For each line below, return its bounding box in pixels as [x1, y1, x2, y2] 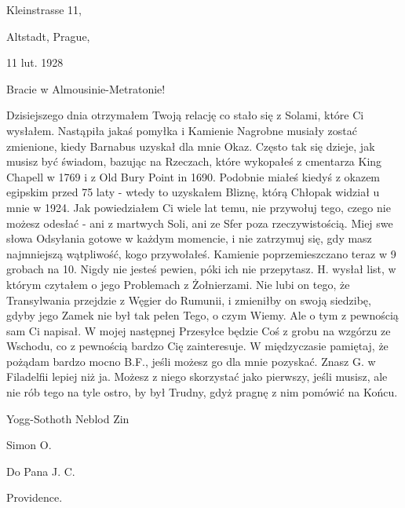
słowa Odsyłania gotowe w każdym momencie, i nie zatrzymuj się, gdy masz [6, 230, 372, 247]
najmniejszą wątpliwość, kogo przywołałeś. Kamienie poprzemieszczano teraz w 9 [6, 245, 396, 261]
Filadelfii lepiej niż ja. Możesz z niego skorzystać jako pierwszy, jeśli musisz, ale [6, 368, 388, 385]
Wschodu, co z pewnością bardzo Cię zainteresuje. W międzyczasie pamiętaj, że [6, 338, 389, 354]
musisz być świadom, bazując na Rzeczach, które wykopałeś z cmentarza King [6, 153, 382, 170]
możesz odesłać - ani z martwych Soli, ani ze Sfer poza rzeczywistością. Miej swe [6, 214, 393, 231]
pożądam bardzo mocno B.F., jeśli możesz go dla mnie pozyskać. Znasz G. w [6, 353, 376, 369]
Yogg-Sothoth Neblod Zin [6, 410, 130, 426]
